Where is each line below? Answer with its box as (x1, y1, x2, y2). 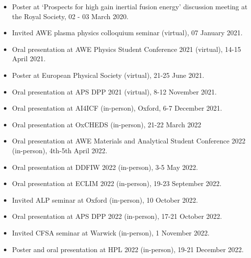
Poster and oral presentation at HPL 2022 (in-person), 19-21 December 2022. (12, 244, 244, 254)
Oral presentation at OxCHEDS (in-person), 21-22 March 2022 (12, 119, 201, 129)
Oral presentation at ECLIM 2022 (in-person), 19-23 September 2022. (12, 178, 222, 188)
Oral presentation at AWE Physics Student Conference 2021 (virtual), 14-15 (12, 44, 241, 54)
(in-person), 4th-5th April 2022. (12, 145, 107, 155)
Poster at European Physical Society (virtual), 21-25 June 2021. (12, 70, 204, 80)
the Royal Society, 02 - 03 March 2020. (12, 11, 128, 21)
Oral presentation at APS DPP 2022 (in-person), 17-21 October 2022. (12, 211, 222, 221)
